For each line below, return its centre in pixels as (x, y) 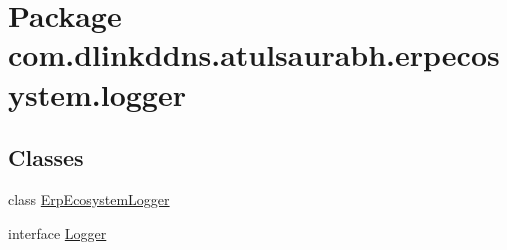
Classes (46, 157)
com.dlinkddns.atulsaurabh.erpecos (254, 54)
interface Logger (57, 232)
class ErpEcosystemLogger (89, 198)
